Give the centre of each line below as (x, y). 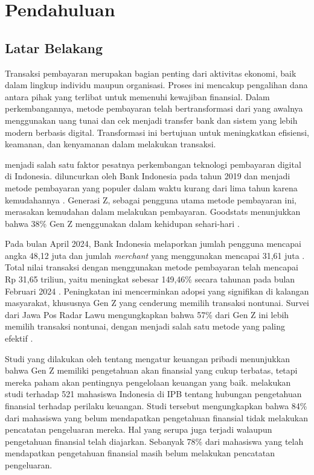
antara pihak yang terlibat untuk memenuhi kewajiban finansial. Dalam (137, 96)
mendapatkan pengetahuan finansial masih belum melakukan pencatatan (140, 453)
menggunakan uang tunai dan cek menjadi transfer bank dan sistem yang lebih (151, 120)
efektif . (19, 338)
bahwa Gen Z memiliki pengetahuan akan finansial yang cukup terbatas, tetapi (151, 370)
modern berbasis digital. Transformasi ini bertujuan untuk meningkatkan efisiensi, (157, 132)
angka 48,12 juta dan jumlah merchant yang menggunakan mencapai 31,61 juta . (155, 255)
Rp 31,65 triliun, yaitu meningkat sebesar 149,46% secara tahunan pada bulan (150, 279)
